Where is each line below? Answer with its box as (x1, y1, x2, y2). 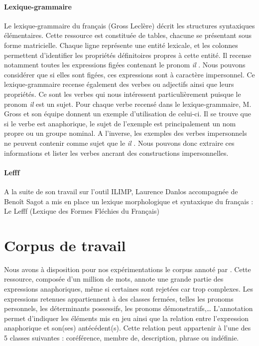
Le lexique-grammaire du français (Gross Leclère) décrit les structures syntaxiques (4, 20, 255, 30)
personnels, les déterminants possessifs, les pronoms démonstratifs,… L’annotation (4, 303, 253, 314)
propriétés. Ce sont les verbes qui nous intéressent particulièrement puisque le (4, 88, 241, 99)
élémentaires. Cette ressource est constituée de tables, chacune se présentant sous (4, 30, 252, 40)
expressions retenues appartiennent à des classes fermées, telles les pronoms (4, 293, 234, 304)
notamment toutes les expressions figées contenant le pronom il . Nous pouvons (4, 59, 246, 70)
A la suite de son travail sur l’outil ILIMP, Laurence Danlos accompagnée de (4, 186, 238, 196)
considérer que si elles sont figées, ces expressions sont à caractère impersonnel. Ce (4, 69, 255, 79)
